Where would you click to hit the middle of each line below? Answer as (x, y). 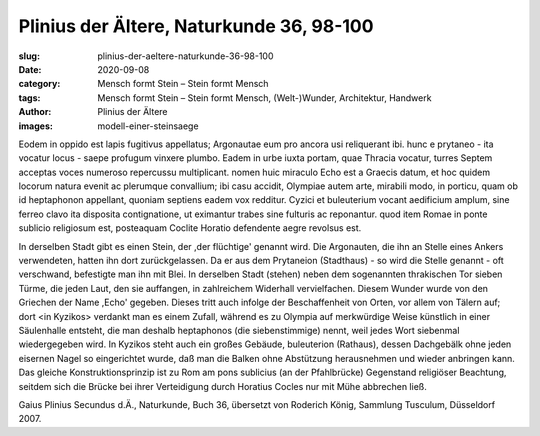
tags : (29, 97)
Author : (35, 112)
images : (36, 126)
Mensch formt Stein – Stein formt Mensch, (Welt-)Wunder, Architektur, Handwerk (264, 97)
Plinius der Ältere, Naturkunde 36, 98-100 (196, 26)
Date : (30, 69)
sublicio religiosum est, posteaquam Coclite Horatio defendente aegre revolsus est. (190, 228)
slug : (29, 56)
